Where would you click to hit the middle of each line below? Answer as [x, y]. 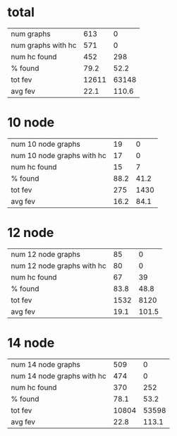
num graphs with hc [44, 45]
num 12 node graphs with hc [59, 265]
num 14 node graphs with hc [59, 376]
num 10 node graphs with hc [59, 155]
